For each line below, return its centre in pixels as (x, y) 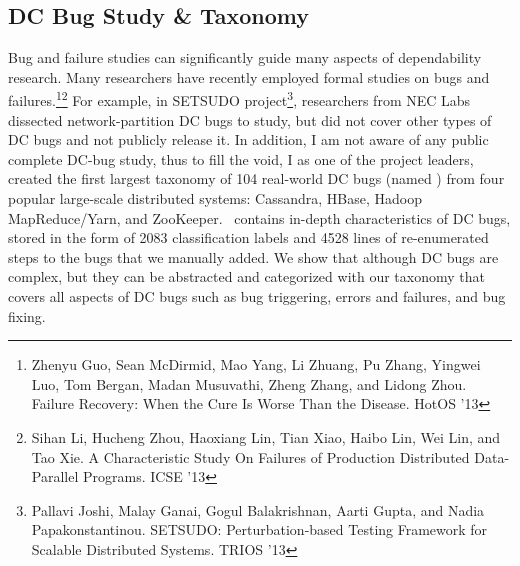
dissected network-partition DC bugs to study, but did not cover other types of (250, 119)
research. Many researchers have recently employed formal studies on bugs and (249, 76)
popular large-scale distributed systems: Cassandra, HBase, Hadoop (215, 198)
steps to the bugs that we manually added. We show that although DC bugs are (253, 256)
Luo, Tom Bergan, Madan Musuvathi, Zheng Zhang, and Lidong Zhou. (249, 383)
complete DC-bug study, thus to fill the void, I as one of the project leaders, (241, 158)
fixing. (27, 315)
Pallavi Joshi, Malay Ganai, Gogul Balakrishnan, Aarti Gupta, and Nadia (258, 509)
